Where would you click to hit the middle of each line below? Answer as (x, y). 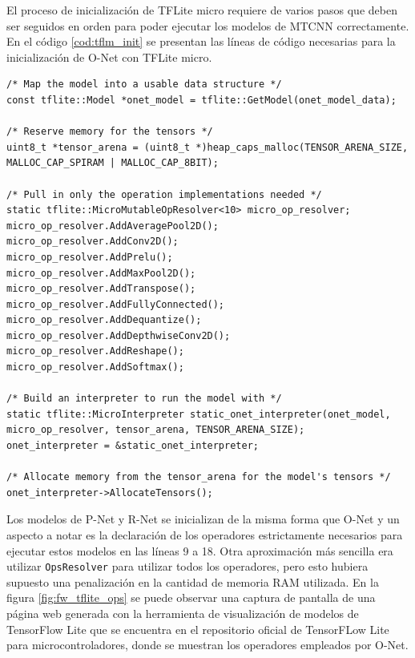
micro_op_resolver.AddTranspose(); (101, 289)
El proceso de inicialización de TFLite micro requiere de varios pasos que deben (202, 10)
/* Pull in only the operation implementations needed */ (164, 194)
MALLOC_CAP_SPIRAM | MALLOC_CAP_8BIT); (113, 163)
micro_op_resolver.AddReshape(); (95, 351)
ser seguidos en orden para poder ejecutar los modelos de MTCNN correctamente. (208, 25)
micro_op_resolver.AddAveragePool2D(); (113, 226)
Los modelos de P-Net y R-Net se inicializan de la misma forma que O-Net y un (203, 519)
